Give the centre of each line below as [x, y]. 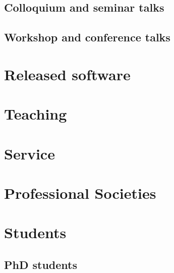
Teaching [36, 114]
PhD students [41, 264]
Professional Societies [80, 193]
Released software [67, 74]
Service [30, 153]
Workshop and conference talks [87, 37]
